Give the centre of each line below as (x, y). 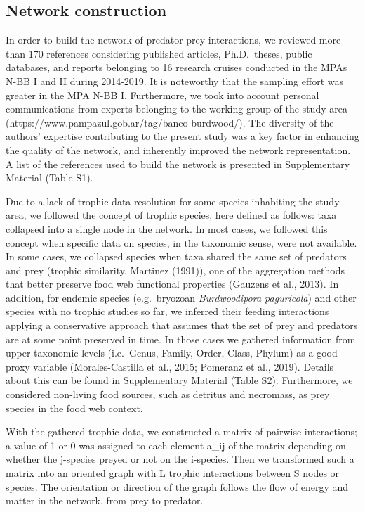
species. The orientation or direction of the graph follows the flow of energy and (177, 486)
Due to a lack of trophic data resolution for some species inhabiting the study (173, 201)
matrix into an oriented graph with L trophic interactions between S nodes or (173, 473)
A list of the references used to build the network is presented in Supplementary (178, 164)
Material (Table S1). (49, 178)
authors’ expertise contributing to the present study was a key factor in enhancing (182, 136)
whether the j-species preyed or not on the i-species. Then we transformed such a (180, 459)
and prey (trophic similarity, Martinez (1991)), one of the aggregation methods (175, 270)
